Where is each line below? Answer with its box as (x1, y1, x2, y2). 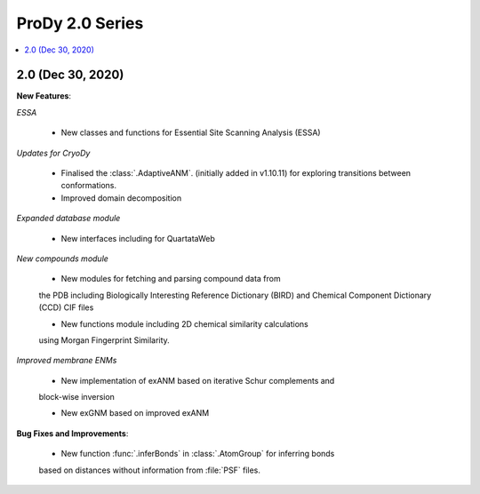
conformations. (60, 180, 117, 191)
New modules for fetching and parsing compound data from (60, 274, 281, 284)
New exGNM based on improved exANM (60, 408, 210, 418)
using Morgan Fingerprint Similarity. (38, 334, 171, 346)
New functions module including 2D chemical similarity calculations (60, 318, 308, 329)
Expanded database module (16, 213, 121, 224)
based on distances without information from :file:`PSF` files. (38, 465, 261, 475)
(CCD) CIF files (38, 302, 94, 313)
